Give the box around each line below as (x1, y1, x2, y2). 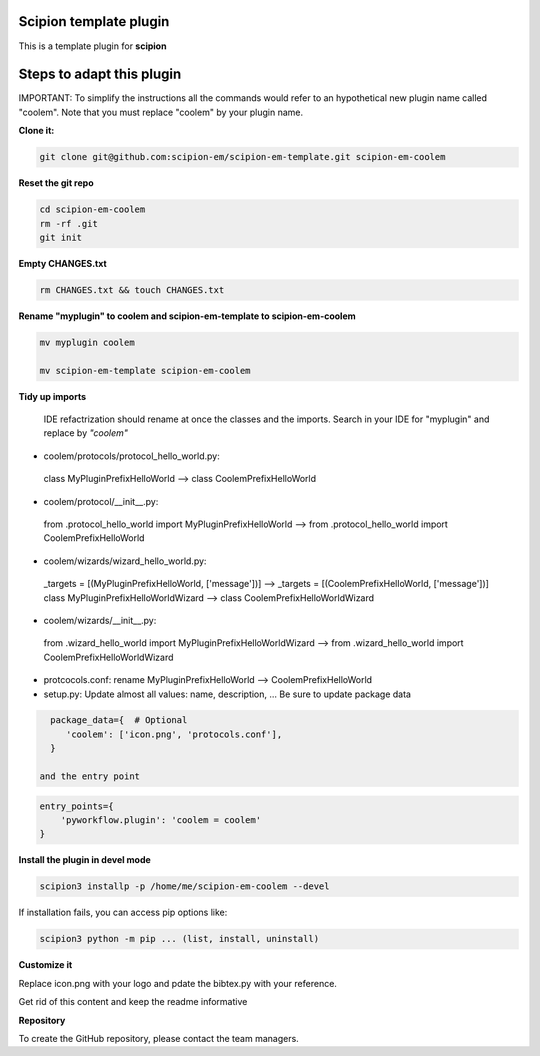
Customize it (18, 959, 73, 971)
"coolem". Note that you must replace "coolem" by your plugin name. (18, 106, 304, 118)
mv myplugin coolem (39, 336, 135, 348)
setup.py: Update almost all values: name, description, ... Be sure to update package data (43, 688, 412, 700)
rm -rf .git (39, 218, 99, 229)
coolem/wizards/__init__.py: (43, 614, 157, 626)
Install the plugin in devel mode (18, 854, 152, 866)
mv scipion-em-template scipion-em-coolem (39, 365, 251, 376)
